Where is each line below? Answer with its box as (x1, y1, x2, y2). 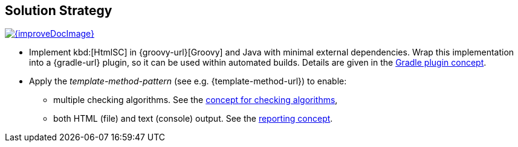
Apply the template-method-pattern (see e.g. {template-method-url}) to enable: (29, 76, 347, 87)
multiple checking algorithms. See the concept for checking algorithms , (53, 95, 338, 105)
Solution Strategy (5, 3, 112, 18)
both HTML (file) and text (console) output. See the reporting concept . (53, 113, 333, 124)
